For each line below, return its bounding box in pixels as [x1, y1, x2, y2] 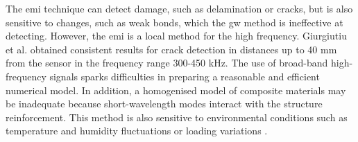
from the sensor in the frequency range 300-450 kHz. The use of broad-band [6, 55, 328, 70]
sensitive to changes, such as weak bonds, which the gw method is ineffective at [6, 15, 343, 29]
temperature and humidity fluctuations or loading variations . [6, 123, 268, 138]
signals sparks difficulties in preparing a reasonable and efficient [49, 69, 320, 83]
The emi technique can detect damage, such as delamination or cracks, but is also [6, 1, 353, 15]
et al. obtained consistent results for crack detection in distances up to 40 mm [6, 42, 337, 56]
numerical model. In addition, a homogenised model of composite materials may [6, 82, 346, 97]
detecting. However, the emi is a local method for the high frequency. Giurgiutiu [6, 28, 347, 43]
